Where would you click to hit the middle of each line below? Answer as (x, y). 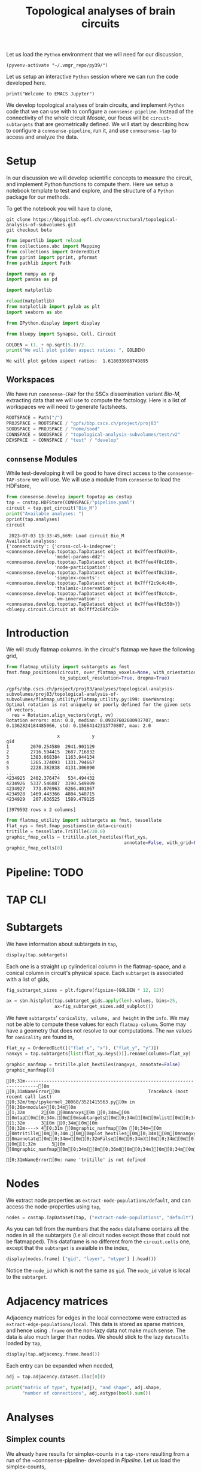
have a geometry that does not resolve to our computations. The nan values (99, 1031)
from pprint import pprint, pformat (52, 257)
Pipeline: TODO (45, 872)
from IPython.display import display (53, 323)
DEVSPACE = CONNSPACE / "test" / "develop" (63, 440)
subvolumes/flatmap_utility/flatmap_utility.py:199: (73, 700)
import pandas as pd (32, 279)
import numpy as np (31, 274)
